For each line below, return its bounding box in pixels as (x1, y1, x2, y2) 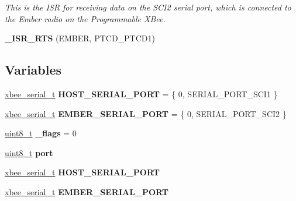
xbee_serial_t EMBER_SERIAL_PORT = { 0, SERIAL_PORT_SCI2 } (5, 107, 287, 119)
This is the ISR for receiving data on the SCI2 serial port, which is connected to (5, 1, 291, 13)
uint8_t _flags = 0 (5, 127, 77, 139)
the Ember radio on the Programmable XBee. (5, 12, 166, 24)
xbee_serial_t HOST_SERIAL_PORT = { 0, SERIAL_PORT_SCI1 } (5, 87, 278, 100)
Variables (5, 61, 62, 79)
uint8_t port (5, 146, 53, 158)
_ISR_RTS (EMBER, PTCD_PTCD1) (5, 32, 155, 44)
